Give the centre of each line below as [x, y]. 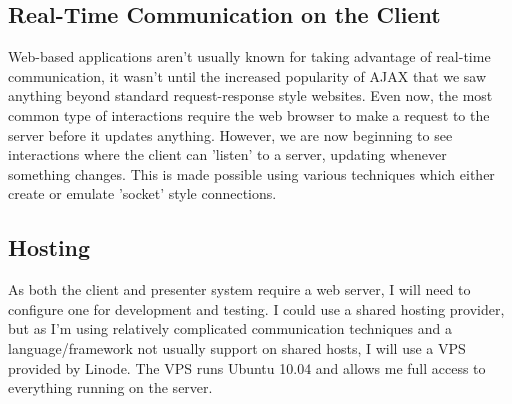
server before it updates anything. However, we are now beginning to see [230, 134]
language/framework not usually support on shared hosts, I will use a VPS [237, 347]
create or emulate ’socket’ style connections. [142, 193]
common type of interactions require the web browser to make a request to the [249, 114]
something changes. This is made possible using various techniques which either [251, 173]
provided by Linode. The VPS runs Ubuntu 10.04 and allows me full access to [247, 367]
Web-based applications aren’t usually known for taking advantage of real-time [249, 56]
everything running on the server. [110, 387]
